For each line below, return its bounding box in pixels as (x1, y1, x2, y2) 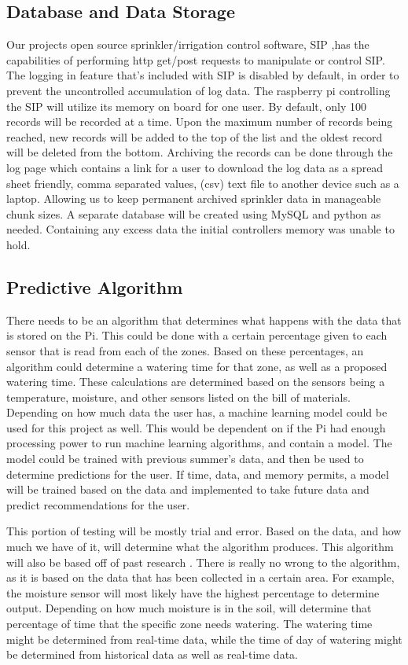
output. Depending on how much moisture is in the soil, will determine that (6, 600, 372, 616)
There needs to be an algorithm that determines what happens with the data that (6, 311, 402, 328)
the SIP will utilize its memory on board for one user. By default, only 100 (6, 97, 367, 114)
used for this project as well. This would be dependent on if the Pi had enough (6, 419, 386, 435)
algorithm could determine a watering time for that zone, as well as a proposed (6, 358, 388, 374)
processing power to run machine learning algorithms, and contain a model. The (6, 435, 392, 451)
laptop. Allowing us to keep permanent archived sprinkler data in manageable (6, 190, 381, 207)
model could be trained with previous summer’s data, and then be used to (6, 450, 364, 467)
